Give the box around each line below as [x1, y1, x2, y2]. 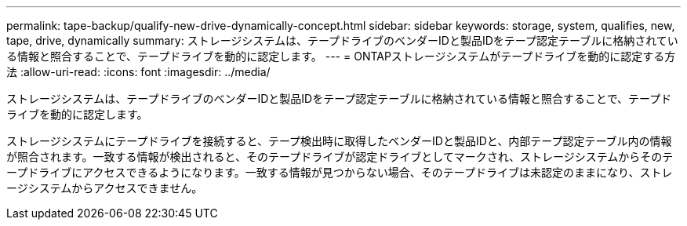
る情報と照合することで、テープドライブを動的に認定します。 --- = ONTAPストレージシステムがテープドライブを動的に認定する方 [6, 49, 676, 63]
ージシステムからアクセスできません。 [6, 181, 203, 195]
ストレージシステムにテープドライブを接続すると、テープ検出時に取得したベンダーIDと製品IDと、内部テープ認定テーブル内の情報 [6, 134, 672, 148]
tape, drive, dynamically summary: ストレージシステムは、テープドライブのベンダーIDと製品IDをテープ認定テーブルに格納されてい [6, 34, 678, 47]
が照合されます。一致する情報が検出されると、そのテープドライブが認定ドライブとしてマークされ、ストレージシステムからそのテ [6, 150, 674, 163]
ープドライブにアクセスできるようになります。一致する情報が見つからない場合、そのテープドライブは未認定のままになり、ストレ [6, 166, 673, 179]
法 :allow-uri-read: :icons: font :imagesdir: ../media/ [6, 65, 271, 78]
